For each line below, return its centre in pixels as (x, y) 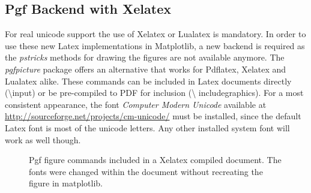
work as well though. (43, 139)
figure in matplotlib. (66, 183)
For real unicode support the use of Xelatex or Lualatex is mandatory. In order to (155, 34)
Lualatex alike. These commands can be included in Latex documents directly (148, 81)
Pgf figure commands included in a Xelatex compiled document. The (155, 160)
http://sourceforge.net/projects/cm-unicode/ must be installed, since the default (153, 116)
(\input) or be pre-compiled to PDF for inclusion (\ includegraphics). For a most (154, 93)
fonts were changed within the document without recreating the (146, 171)
